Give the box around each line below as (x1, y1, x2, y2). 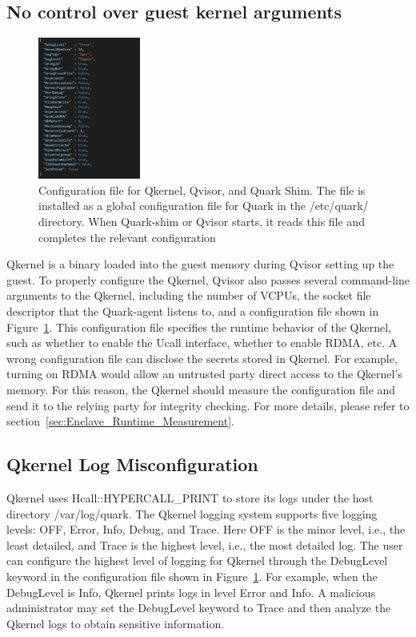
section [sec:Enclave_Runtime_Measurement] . (6, 413, 234, 429)
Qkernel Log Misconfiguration (6, 452, 258, 477)
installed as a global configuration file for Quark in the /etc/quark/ (38, 197, 369, 214)
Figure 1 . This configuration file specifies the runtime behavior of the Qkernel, (6, 318, 391, 335)
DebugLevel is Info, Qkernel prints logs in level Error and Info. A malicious (6, 583, 376, 600)
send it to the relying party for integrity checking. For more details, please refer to (6, 397, 410, 413)
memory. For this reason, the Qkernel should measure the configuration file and (6, 381, 396, 398)
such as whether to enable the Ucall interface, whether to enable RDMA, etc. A (6, 334, 398, 351)
